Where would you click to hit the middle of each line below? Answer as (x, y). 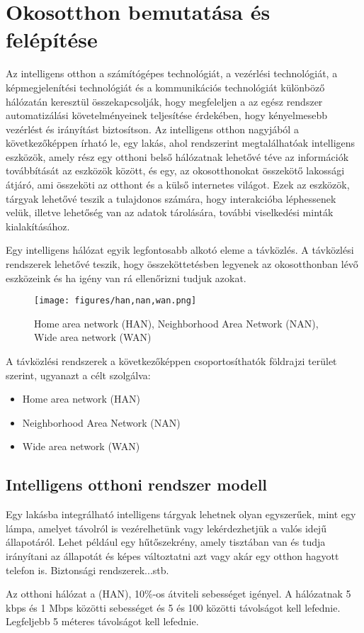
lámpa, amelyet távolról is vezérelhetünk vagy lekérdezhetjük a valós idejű (166, 528)
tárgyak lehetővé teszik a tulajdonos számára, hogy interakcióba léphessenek (171, 198)
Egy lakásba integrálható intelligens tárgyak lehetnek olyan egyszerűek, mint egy (181, 514)
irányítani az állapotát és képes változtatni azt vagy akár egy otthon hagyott (172, 556)
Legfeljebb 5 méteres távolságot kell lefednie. (102, 621)
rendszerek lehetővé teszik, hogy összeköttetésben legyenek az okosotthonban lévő (182, 264)
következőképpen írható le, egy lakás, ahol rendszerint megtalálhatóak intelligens (181, 143)
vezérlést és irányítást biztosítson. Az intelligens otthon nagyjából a (152, 129)
